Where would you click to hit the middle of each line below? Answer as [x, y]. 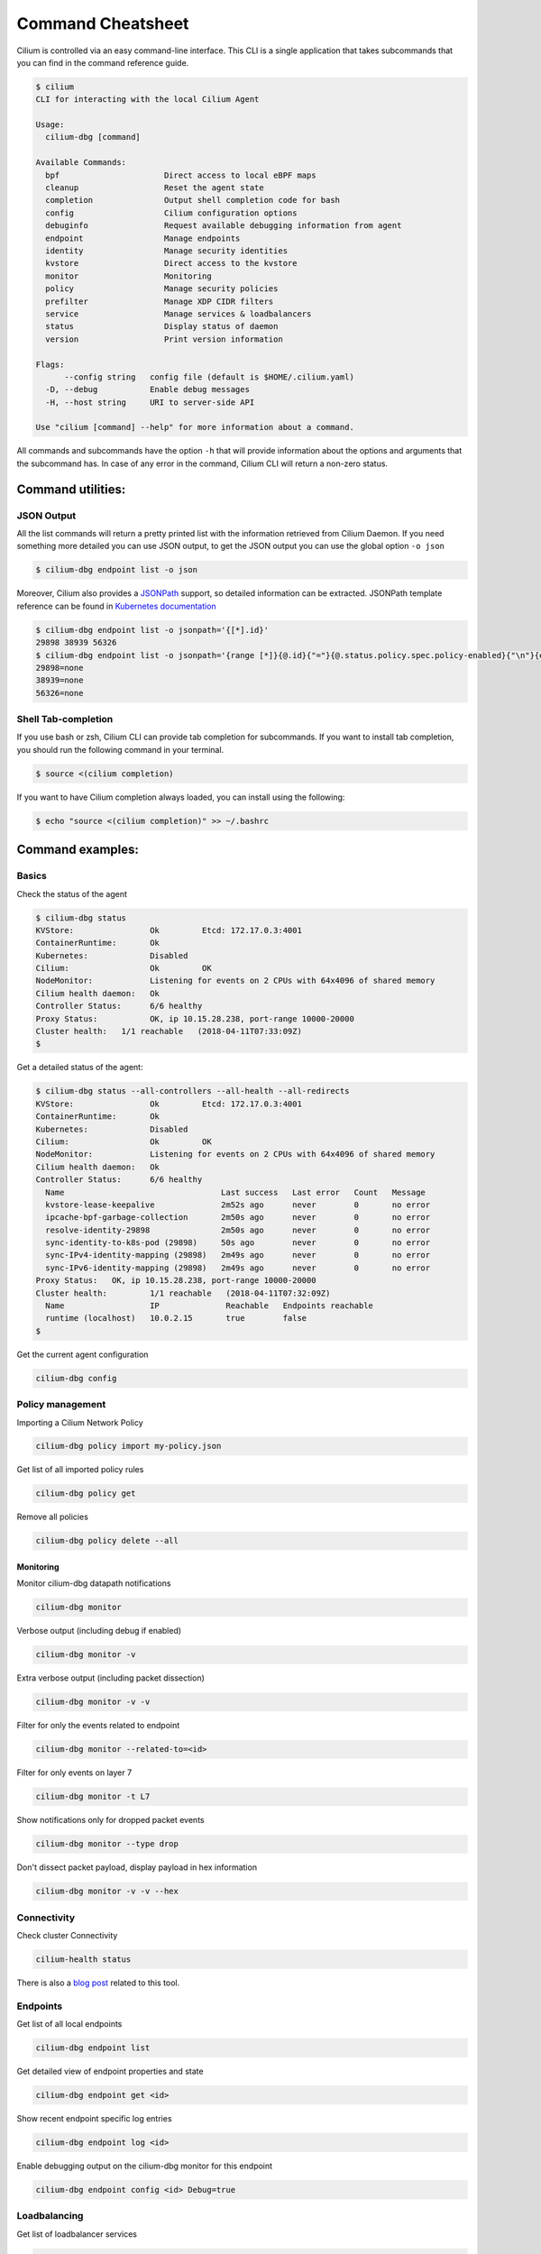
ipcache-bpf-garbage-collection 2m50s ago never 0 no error [238, 1218]
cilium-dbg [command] [93, 137]
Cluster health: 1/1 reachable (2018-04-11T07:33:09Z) [169, 1031]
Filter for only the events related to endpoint [98, 1726]
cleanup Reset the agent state [155, 188]
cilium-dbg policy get [86, 1494]
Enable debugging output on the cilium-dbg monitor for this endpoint [145, 2166]
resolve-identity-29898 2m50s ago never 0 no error [238, 1230]
